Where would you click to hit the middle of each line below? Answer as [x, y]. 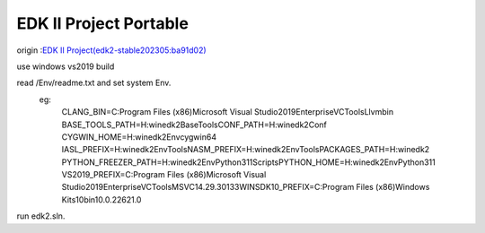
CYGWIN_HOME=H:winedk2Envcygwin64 [139, 137]
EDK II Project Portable [102, 23]
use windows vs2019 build [66, 66]
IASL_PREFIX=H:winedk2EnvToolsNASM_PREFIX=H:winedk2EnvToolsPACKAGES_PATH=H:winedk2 [246, 150]
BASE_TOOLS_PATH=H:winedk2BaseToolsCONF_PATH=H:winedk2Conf [194, 125]
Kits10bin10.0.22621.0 [101, 199]
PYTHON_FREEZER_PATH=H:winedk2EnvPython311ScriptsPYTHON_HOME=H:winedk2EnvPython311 [248, 162]
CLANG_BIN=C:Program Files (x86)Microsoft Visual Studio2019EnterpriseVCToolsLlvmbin [228, 112]
